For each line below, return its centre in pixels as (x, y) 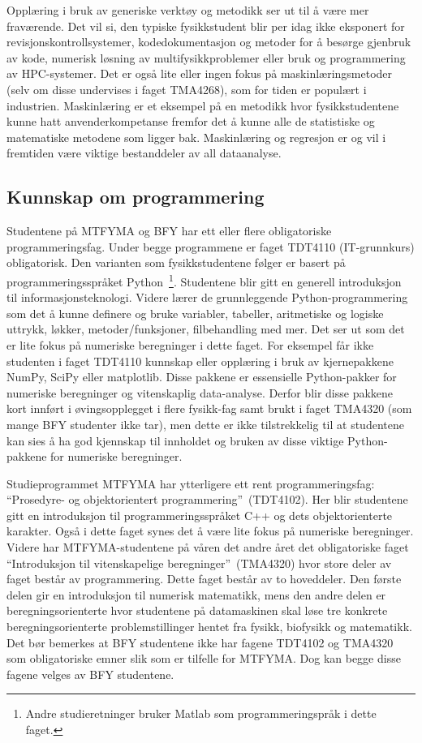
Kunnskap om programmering (136, 197)
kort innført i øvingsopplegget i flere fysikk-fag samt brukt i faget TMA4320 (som (209, 408)
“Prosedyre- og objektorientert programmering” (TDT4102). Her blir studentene (207, 499)
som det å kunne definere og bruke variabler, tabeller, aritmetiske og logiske (195, 313)
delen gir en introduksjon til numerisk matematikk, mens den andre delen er (196, 594)
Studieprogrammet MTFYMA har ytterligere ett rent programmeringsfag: (191, 483)
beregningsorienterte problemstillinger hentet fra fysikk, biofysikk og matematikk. (209, 627)
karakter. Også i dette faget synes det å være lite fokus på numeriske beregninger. (210, 531)
